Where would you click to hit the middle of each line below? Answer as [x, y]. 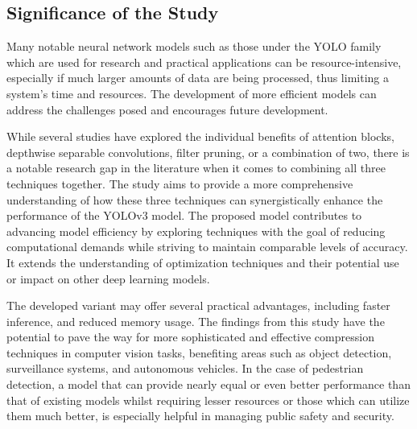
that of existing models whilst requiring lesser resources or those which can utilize [208, 400]
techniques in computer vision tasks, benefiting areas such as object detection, [199, 352]
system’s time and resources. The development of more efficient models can [192, 93]
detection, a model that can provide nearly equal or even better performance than [208, 384]
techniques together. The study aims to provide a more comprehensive [180, 183]
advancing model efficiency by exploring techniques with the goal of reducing [196, 231]
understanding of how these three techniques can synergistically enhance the [195, 199]
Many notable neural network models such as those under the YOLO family [194, 46]
